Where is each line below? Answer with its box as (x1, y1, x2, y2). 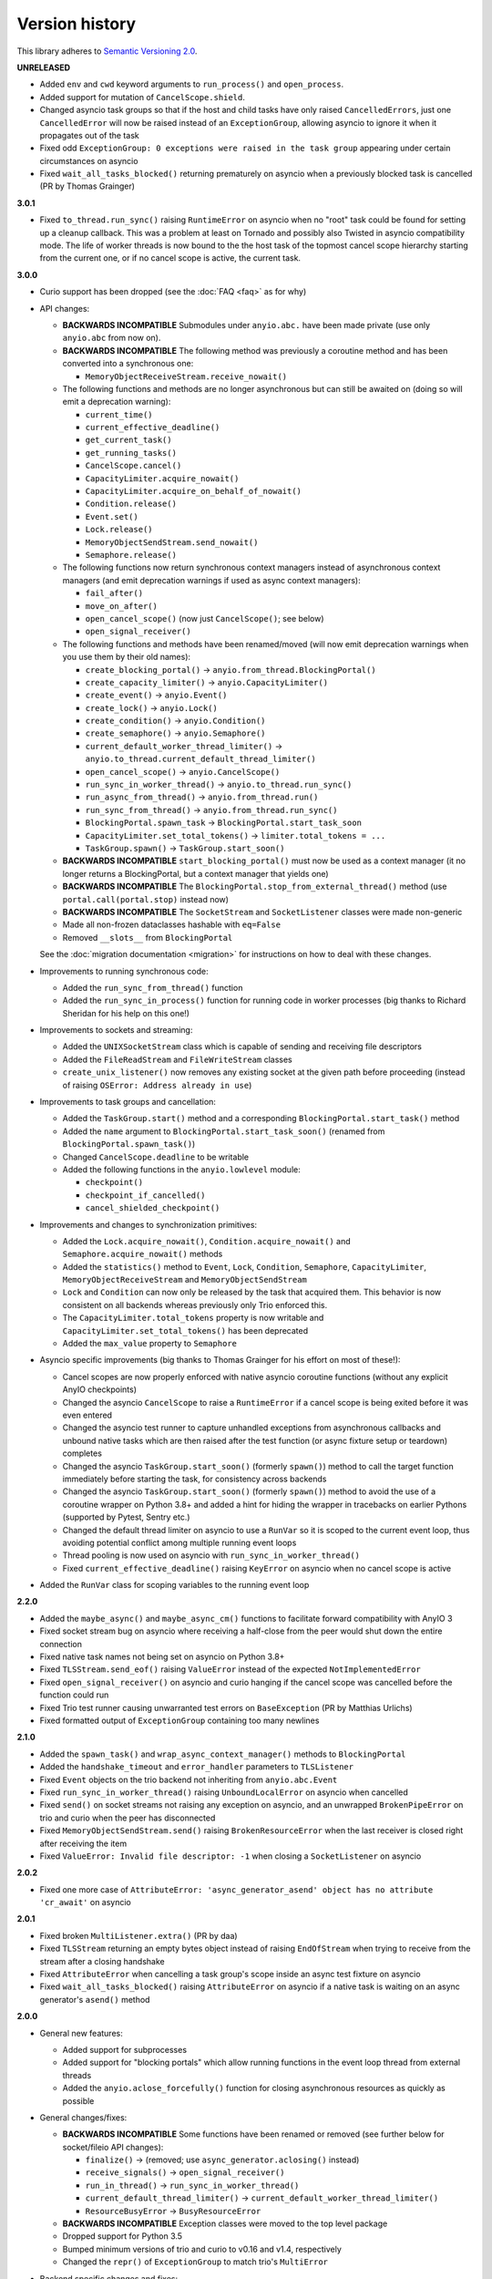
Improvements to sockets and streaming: (39, 1025, 193, 1036)
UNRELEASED (16, 62, 71, 73)
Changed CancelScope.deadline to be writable (62, 1151, 250, 1162)
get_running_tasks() (85, 448, 178, 458)
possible (62, 2095, 95, 2106)
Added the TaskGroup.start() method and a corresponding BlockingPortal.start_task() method (62, 1113, 460, 1124)
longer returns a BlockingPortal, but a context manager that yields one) (62, 868, 329, 879)
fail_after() (85, 588, 144, 599)
